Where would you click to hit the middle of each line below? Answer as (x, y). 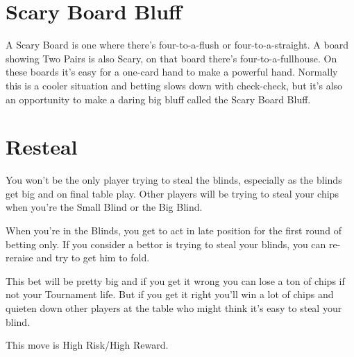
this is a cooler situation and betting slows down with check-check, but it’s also (174, 85)
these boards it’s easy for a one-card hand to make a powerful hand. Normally (172, 72)
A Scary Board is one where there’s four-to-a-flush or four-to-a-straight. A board (177, 45)
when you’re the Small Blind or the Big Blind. (104, 207)
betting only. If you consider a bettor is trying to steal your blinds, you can (166, 244)
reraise (19, 258)
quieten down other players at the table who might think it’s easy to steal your (174, 307)
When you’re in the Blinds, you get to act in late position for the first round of (174, 230)
